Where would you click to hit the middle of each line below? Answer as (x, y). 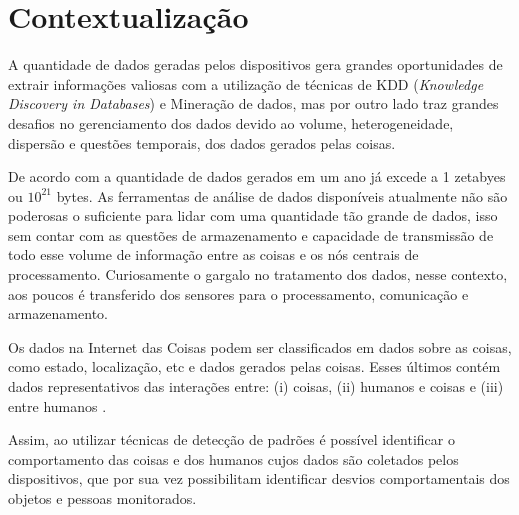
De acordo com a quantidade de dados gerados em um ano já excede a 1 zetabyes (257, 176)
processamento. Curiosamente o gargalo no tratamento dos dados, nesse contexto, (258, 274)
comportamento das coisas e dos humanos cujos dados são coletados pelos (233, 458)
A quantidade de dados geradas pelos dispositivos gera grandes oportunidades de (255, 64)
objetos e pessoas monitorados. (102, 498)
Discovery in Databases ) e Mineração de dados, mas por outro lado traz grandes (253, 103)
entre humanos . (57, 405)
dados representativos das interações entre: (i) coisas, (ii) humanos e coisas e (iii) (256, 386)
